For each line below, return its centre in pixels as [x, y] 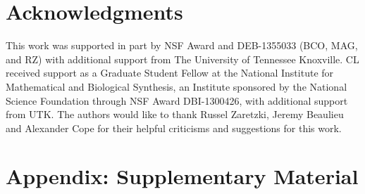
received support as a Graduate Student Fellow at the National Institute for [170, 73]
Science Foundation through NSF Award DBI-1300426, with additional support [177, 100]
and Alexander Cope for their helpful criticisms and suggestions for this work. [174, 128]
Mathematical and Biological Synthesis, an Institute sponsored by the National [177, 86]
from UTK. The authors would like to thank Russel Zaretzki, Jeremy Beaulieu [175, 114]
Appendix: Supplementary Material [182, 176]
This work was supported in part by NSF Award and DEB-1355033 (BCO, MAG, [182, 45]
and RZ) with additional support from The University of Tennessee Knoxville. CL [182, 59]
